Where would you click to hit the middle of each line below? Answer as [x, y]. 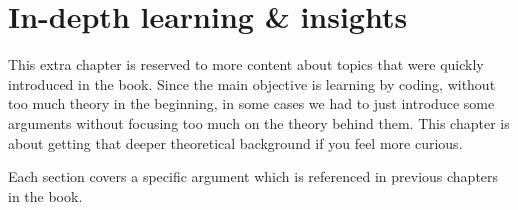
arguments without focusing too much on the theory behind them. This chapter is [259, 122]
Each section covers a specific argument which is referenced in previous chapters [253, 176]
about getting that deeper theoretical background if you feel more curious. [235, 142]
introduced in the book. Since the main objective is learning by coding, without [252, 83]
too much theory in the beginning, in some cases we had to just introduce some [251, 103]
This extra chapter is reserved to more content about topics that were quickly [246, 64]
